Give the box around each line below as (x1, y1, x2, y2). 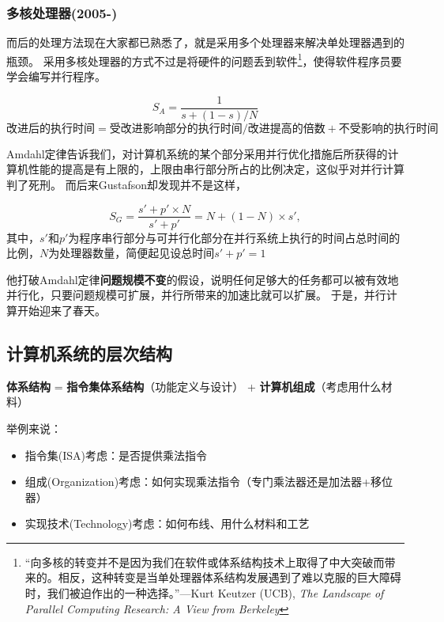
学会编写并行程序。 (6, 68, 106, 85)
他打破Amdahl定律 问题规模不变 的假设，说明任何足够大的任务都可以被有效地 (6, 271, 399, 287)
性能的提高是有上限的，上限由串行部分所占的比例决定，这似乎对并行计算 (28, 161, 404, 177)
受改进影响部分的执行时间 (109, 123, 243, 135)
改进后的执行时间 (6, 123, 95, 135)
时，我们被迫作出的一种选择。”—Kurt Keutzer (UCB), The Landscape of (24, 585, 384, 601)
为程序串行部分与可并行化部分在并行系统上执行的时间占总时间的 (68, 229, 401, 245)
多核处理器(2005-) (6, 2, 118, 22)
